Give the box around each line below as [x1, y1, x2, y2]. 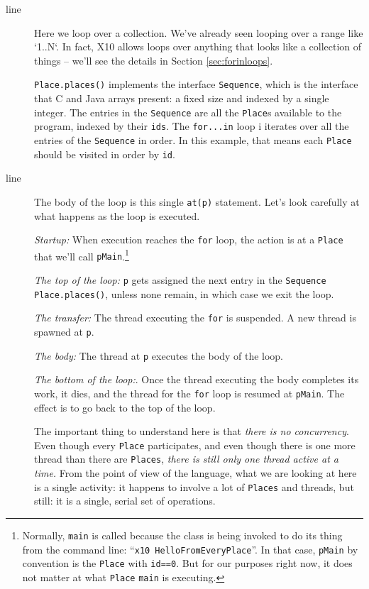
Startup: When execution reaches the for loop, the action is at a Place [34, 232, 343, 247]
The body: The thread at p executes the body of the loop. [34, 348, 284, 363]
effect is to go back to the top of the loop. [34, 400, 216, 414]
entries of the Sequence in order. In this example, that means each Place [34, 132, 352, 147]
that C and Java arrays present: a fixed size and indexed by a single [34, 91, 329, 106]
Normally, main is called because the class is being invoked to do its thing [22, 527, 343, 542]
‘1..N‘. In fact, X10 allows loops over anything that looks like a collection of [34, 39, 362, 54]
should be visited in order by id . [34, 146, 175, 161]
